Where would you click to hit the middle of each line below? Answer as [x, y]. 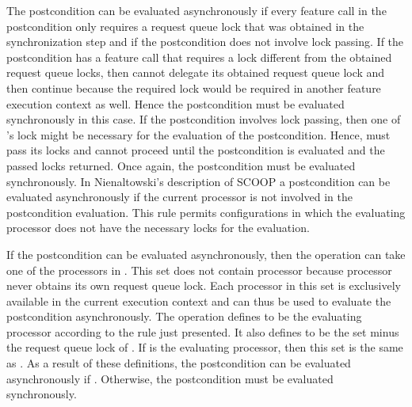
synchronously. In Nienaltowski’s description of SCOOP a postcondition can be [198, 181]
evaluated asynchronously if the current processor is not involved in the [179, 197]
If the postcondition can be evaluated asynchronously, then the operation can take [206, 254]
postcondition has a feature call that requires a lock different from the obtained [199, 57]
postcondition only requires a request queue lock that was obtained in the [185, 26]
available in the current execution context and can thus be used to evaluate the [199, 300]
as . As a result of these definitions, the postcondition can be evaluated [179, 363]
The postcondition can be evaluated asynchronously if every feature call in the [196, 10]
